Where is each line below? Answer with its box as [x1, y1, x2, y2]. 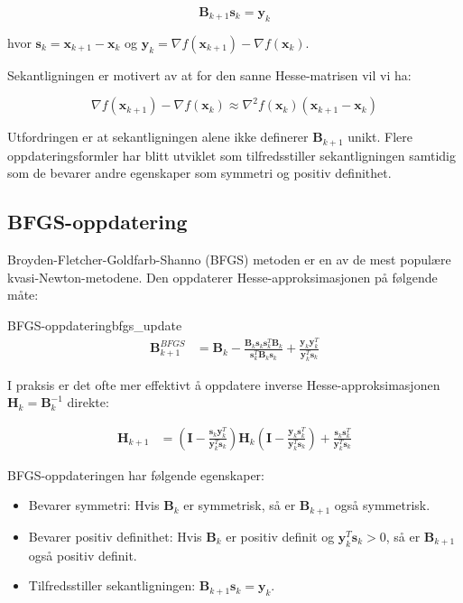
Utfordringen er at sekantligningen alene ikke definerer [7, 127, 309, 146]
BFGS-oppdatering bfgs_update [7, 316, 182, 335]
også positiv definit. [28, 545, 137, 564]
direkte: [67, 393, 109, 412]
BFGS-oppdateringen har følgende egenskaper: [7, 465, 264, 484]
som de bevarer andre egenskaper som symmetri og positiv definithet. [7, 163, 392, 182]
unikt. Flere [347, 127, 413, 146]
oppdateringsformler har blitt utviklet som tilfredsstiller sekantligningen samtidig [7, 145, 456, 164]
